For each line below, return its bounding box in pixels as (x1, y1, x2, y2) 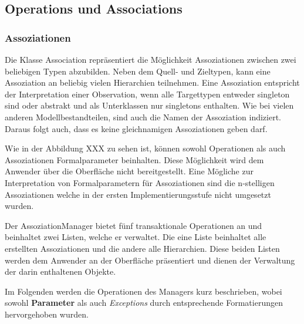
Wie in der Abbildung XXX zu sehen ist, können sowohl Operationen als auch (5, 142, 286, 154)
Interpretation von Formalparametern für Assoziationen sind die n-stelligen (5, 176, 275, 188)
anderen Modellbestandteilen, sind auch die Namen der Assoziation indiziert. (5, 110, 282, 123)
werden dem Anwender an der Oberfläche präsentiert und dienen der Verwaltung (5, 254, 295, 266)
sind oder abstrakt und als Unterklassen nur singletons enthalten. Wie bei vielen (5, 99, 294, 112)
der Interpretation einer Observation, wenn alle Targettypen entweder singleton (5, 87, 290, 100)
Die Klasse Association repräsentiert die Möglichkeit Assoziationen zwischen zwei (5, 53, 296, 65)
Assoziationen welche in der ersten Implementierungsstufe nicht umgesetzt (5, 188, 271, 200)
